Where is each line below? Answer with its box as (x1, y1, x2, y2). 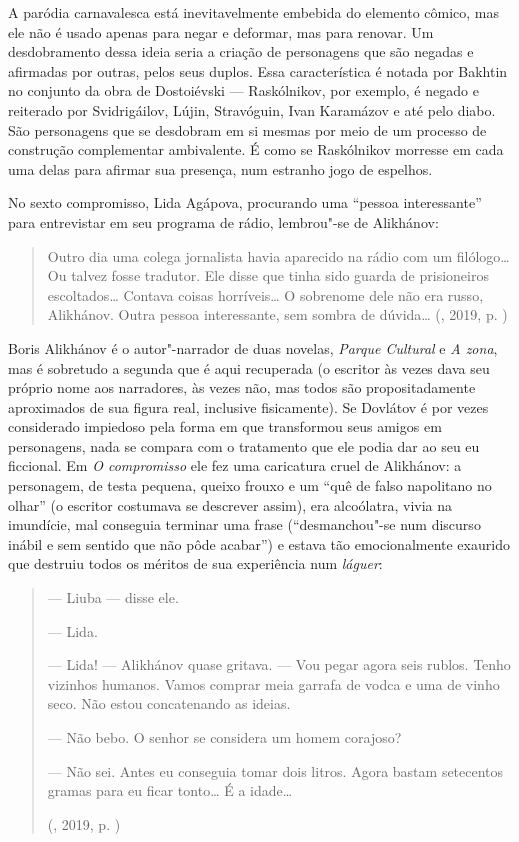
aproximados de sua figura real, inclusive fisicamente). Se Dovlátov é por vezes (8, 396, 489, 417)
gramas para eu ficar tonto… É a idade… (47, 780, 293, 801)
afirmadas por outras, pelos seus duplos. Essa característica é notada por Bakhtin (8, 60, 508, 81)
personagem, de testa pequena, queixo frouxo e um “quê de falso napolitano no (8, 475, 492, 496)
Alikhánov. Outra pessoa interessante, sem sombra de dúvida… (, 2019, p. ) (47, 304, 508, 325)
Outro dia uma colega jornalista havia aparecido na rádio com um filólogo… (47, 245, 510, 266)
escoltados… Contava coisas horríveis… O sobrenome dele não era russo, (47, 284, 484, 305)
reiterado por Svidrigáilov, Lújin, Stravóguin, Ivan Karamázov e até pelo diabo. (8, 99, 496, 120)
